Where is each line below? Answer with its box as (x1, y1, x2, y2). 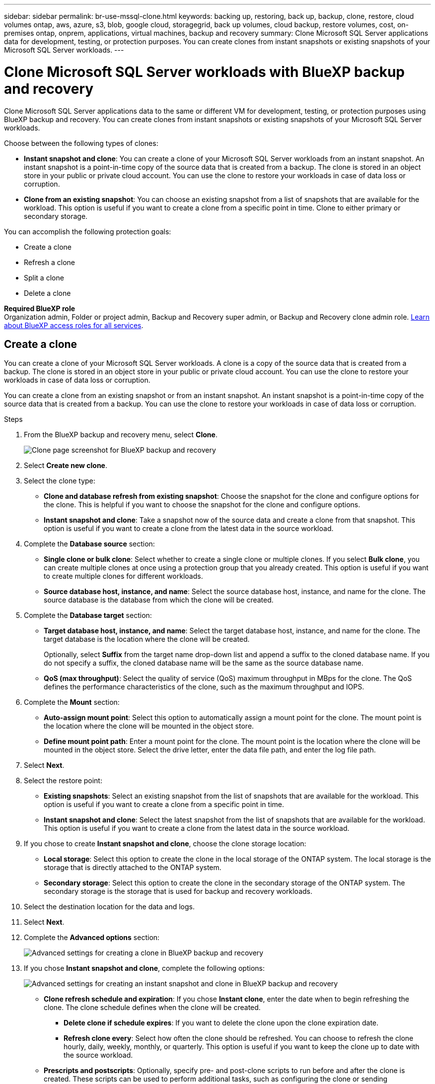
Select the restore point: (24, 776, 102, 785)
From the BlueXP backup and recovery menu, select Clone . (24, 430, 217, 439)
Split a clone (24, 273, 64, 282)
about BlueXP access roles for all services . (4, 321, 144, 330)
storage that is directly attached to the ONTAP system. (44, 863, 221, 872)
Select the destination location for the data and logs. (24, 902, 195, 911)
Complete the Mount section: (24, 698, 120, 707)
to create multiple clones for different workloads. (44, 572, 203, 581)
